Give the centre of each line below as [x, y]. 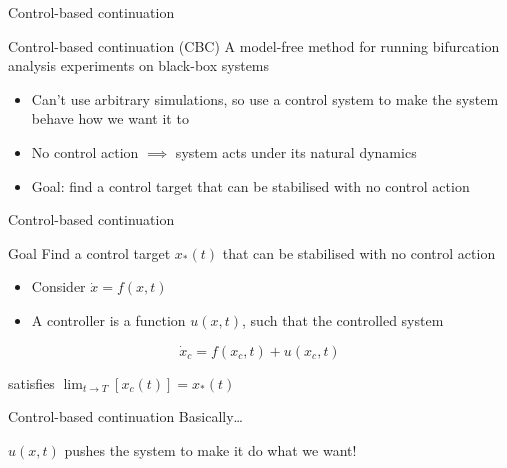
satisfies [31, 382]
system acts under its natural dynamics [296, 151]
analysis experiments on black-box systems [139, 65]
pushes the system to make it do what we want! [210, 449]
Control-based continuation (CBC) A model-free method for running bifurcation [254, 45]
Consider [58, 286]
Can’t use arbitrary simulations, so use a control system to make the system [265, 98]
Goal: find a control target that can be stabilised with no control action [250, 185]
